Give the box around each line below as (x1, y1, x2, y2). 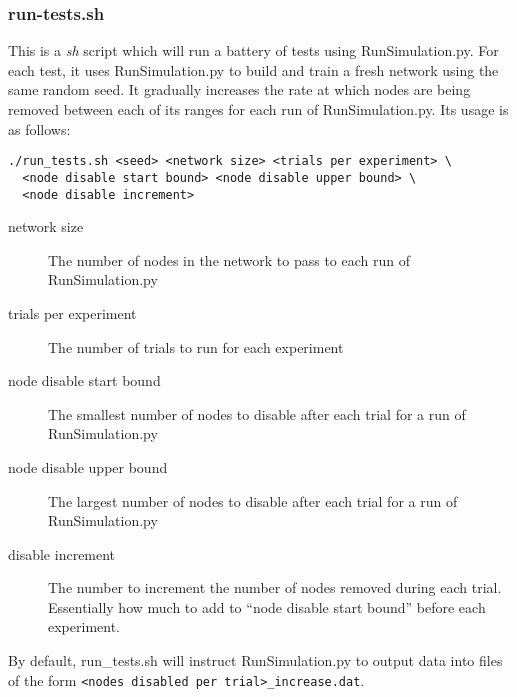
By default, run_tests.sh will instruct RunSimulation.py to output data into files (8, 650, 503, 671)
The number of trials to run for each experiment (48, 336, 344, 357)
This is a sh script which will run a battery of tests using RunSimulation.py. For (8, 40, 499, 61)
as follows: (8, 118, 71, 139)
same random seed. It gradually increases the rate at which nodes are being (8, 79, 471, 100)
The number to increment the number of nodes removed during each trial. (48, 577, 502, 598)
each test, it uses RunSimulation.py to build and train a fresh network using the (8, 59, 499, 80)
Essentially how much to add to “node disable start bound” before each (48, 596, 486, 617)
